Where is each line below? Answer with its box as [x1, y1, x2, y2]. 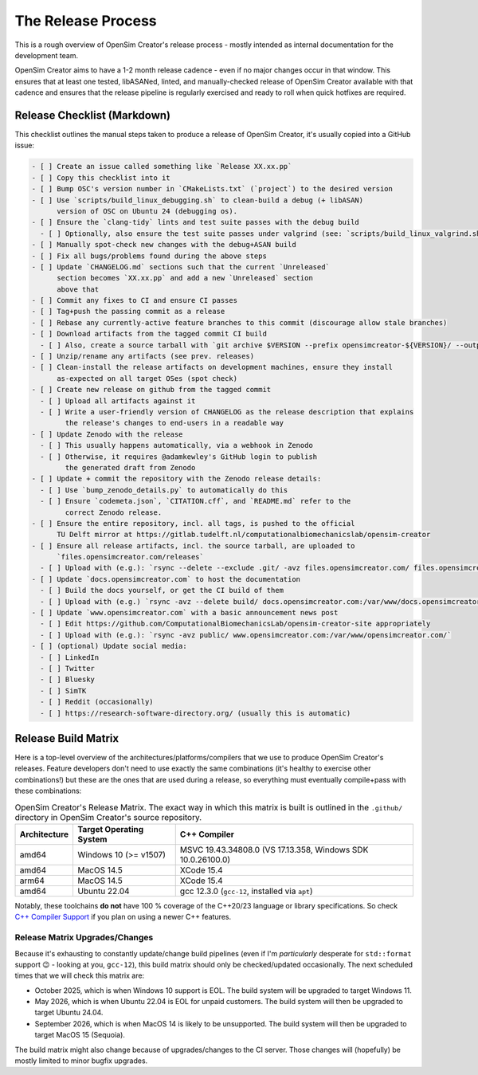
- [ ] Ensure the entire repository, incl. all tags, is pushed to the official [31, 519, 355, 528]
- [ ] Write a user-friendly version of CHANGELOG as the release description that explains [40, 407, 414, 416]
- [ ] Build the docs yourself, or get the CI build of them [40, 586, 284, 595]
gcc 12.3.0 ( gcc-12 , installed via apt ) [179, 885, 313, 896]
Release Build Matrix [14, 732, 119, 745]
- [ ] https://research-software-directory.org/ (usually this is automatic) [40, 708, 351, 717]
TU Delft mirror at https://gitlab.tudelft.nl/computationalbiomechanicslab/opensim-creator [57, 530, 431, 539]
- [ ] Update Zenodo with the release [31, 430, 183, 438]
